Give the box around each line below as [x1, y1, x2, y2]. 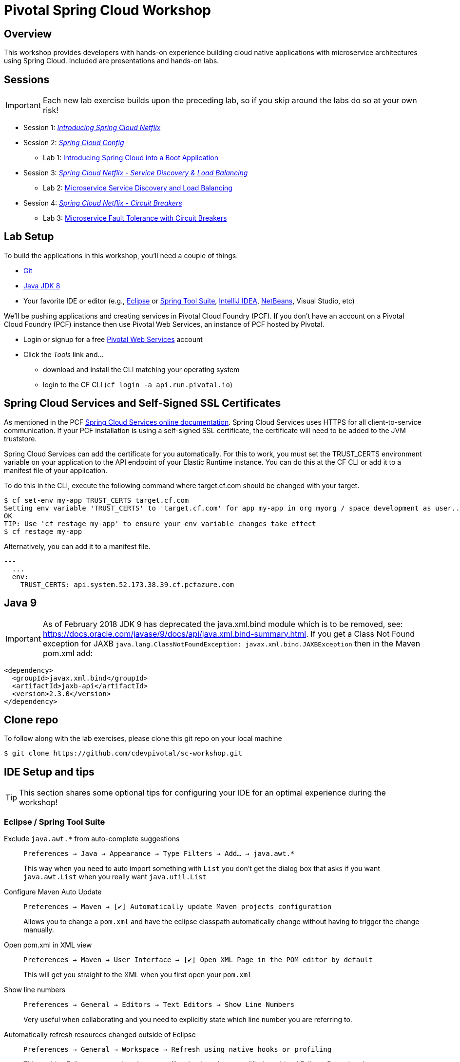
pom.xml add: [42, 648, 93, 658]
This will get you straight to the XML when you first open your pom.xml [23, 970, 252, 979]
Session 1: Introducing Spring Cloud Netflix [23, 123, 161, 132]
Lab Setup [4, 230, 54, 243]
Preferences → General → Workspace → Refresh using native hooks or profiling [23, 1045, 332, 1053]
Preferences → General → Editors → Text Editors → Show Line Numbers [23, 1000, 295, 1008]
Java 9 [4, 597, 37, 609]
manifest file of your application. [4, 466, 108, 474]
